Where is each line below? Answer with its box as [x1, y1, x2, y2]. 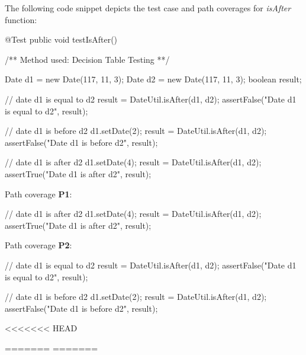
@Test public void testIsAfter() [5, 33, 118, 46]
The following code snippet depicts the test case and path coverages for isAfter [5, 2, 291, 14]
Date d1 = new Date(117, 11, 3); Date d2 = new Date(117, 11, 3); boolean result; [5, 73, 302, 85]
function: [5, 13, 37, 25]
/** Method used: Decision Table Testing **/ [5, 53, 170, 65]
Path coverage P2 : [5, 239, 72, 251]
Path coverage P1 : [5, 187, 72, 200]
